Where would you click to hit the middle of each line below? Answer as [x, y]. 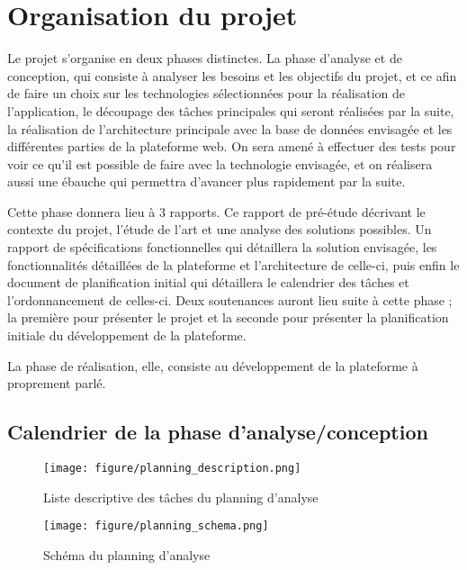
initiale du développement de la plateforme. [127, 335]
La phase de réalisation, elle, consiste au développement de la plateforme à [213, 365]
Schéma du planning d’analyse [127, 554]
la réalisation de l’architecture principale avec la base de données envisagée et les [230, 128]
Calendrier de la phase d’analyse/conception [218, 432]
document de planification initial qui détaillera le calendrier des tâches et [208, 282]
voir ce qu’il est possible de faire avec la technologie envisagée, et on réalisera [220, 163]
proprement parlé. [57, 383]
